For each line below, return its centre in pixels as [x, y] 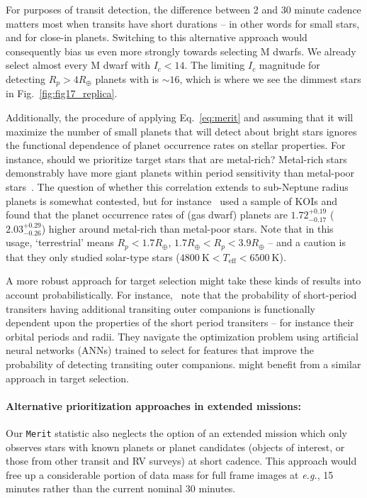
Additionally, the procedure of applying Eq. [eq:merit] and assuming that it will [180, 117]
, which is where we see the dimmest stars [270, 78]
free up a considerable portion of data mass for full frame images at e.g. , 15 [170, 474]
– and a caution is [307, 242]
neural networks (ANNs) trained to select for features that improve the [160, 350]
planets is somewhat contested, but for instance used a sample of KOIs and [172, 200]
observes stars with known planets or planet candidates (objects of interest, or [175, 447]
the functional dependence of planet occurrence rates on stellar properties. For [176, 145]
